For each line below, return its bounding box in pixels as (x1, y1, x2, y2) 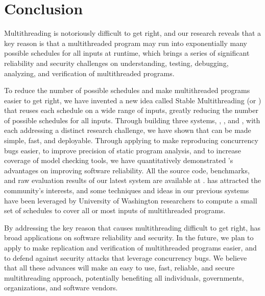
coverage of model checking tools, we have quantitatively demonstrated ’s (4, 155, 233, 166)
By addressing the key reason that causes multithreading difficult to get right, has (4, 222, 261, 233)
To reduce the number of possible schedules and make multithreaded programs (4, 85, 250, 96)
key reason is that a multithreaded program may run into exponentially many (4, 37, 247, 48)
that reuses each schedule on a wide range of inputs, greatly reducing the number (4, 105, 258, 116)
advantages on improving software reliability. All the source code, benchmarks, (4, 165, 250, 175)
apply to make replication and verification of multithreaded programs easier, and (4, 242, 257, 253)
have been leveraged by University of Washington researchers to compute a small (4, 195, 257, 206)
